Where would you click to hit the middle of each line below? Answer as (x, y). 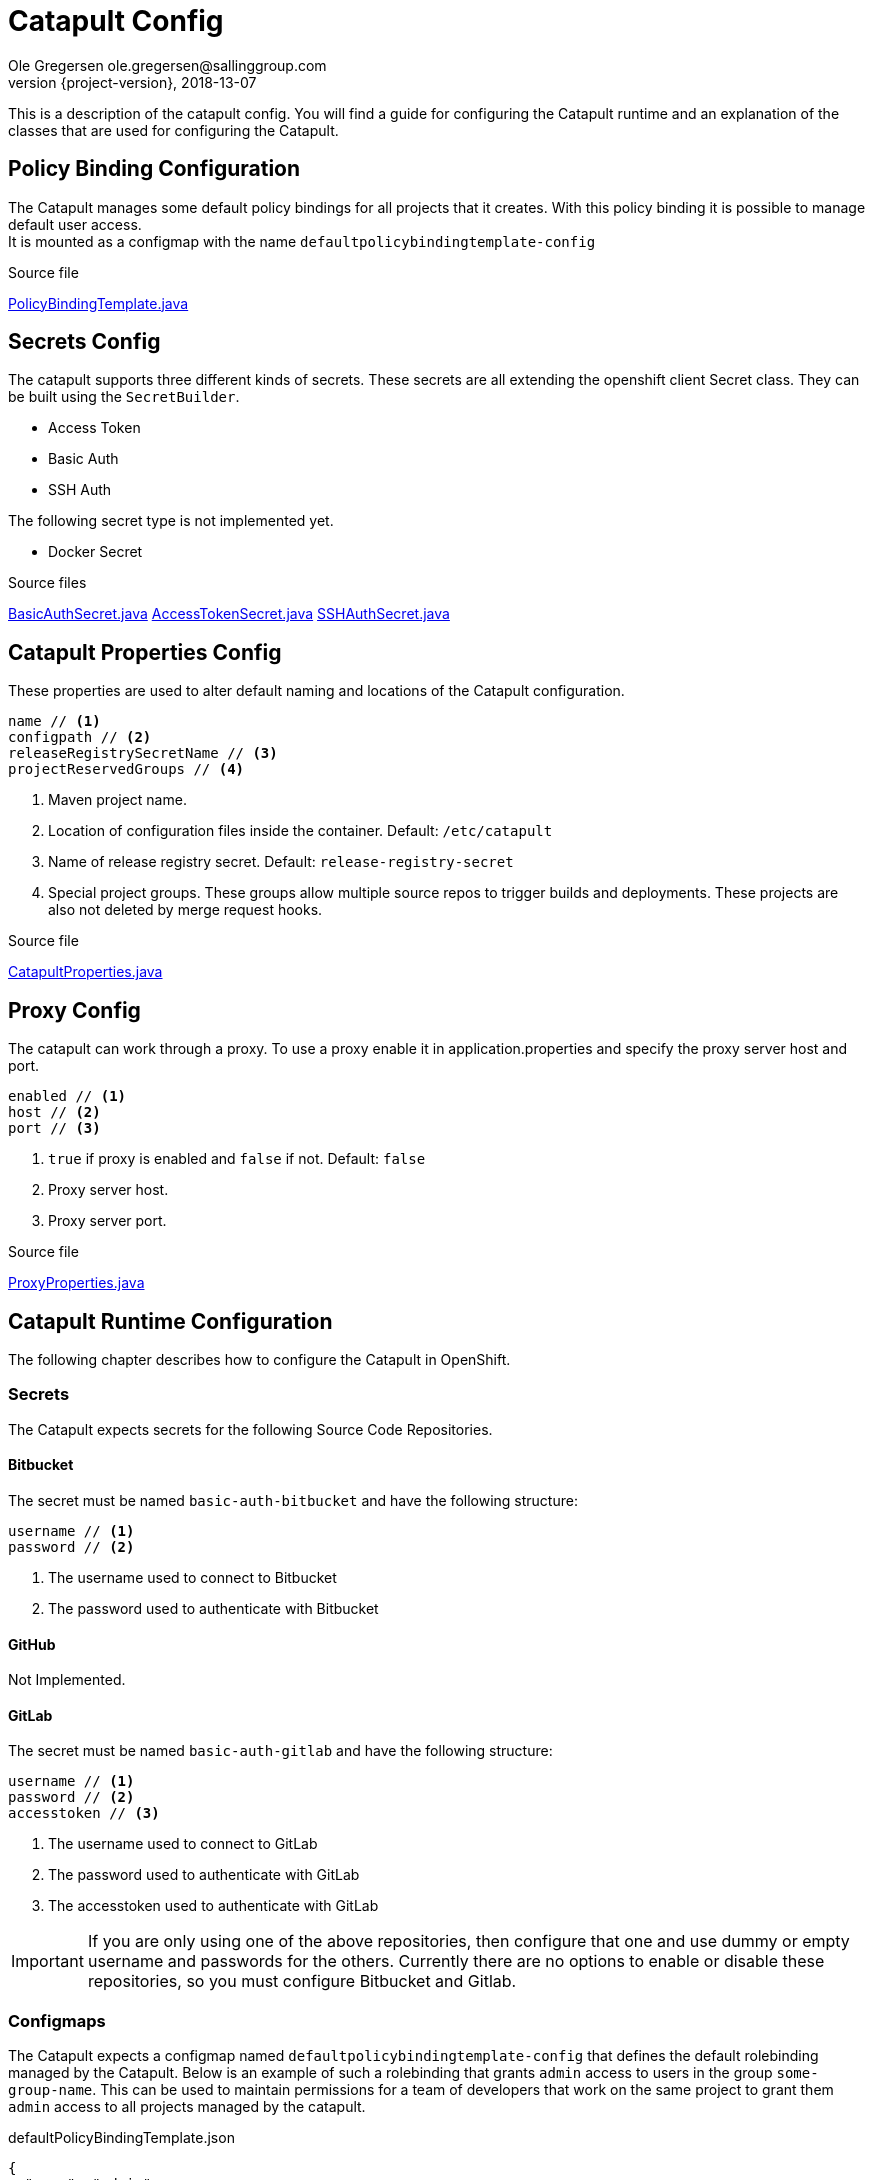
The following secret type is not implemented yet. (171, 521)
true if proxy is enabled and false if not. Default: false (237, 1159)
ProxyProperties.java (76, 1283)
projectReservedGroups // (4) (126, 769)
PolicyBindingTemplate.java (98, 303)
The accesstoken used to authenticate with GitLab (213, 1906)
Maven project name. (117, 800)
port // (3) (54, 1128)
